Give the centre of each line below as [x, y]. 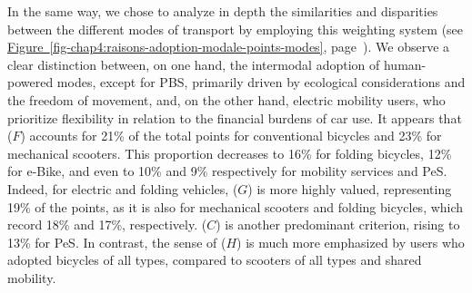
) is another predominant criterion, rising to [338, 225]
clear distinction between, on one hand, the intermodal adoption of [194, 64]
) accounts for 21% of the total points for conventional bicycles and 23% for [231, 136]
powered [30, 82]
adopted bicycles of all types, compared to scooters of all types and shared [215, 260]
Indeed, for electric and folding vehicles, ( [123, 188]
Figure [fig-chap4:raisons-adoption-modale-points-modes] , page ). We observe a [229, 47]
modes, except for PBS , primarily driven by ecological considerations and [261, 82]
